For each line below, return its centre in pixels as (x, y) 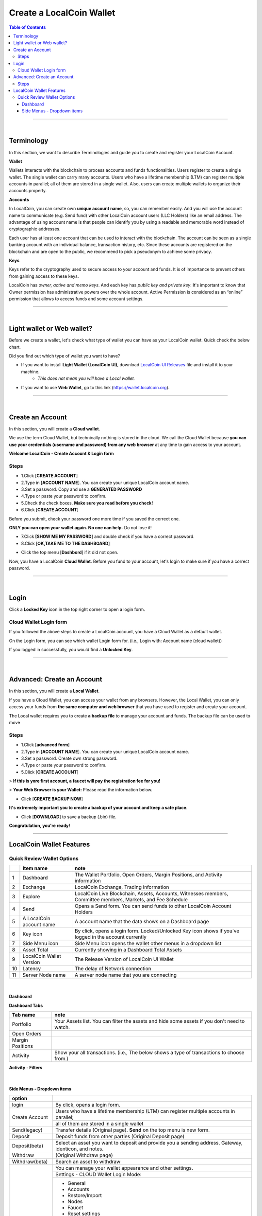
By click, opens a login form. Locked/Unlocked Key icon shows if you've (157, 931)
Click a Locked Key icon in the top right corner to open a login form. (77, 609)
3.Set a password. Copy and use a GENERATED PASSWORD (82, 489)
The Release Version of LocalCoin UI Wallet (124, 959)
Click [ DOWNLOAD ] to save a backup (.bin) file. (69, 817)
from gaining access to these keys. (44, 276)
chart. (15, 347)
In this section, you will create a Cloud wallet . (55, 429)
